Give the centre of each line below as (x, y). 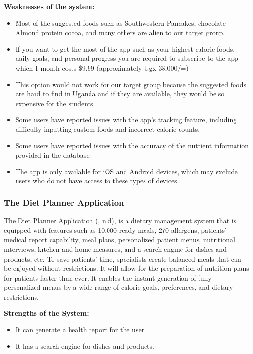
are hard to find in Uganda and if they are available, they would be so (120, 94)
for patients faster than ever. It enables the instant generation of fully (108, 277)
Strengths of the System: (46, 313)
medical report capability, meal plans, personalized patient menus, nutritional (119, 239)
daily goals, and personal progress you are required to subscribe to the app (127, 58)
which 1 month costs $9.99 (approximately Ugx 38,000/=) (102, 67)
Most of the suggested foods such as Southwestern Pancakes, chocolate (120, 23)
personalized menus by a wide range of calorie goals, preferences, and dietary (118, 287)
